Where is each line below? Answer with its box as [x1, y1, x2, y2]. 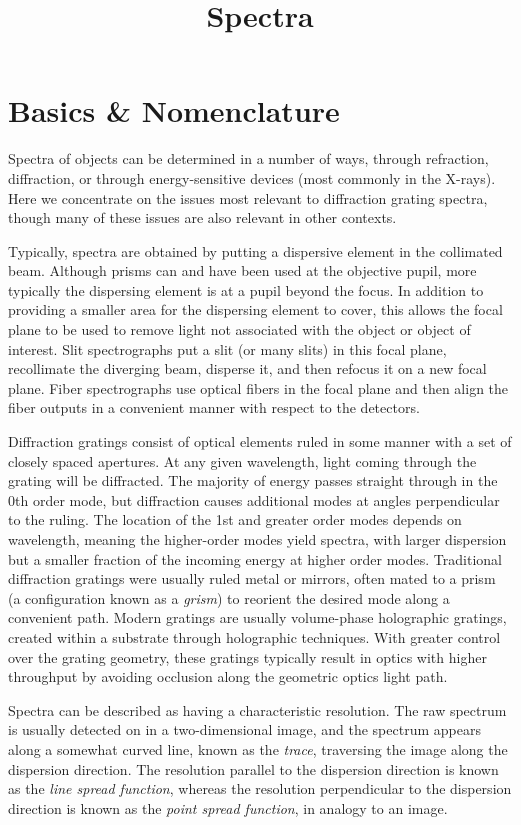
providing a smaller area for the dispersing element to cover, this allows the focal [8, 299, 503, 320]
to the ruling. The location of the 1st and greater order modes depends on [8, 509, 462, 530]
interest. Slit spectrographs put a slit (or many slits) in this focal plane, [8, 338, 447, 359]
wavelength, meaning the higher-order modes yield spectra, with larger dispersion [8, 529, 507, 549]
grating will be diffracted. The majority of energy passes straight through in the [8, 470, 498, 491]
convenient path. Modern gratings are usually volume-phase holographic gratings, [8, 607, 507, 628]
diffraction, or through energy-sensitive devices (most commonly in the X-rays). [8, 167, 496, 188]
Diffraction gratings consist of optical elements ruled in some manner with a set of [8, 431, 512, 452]
